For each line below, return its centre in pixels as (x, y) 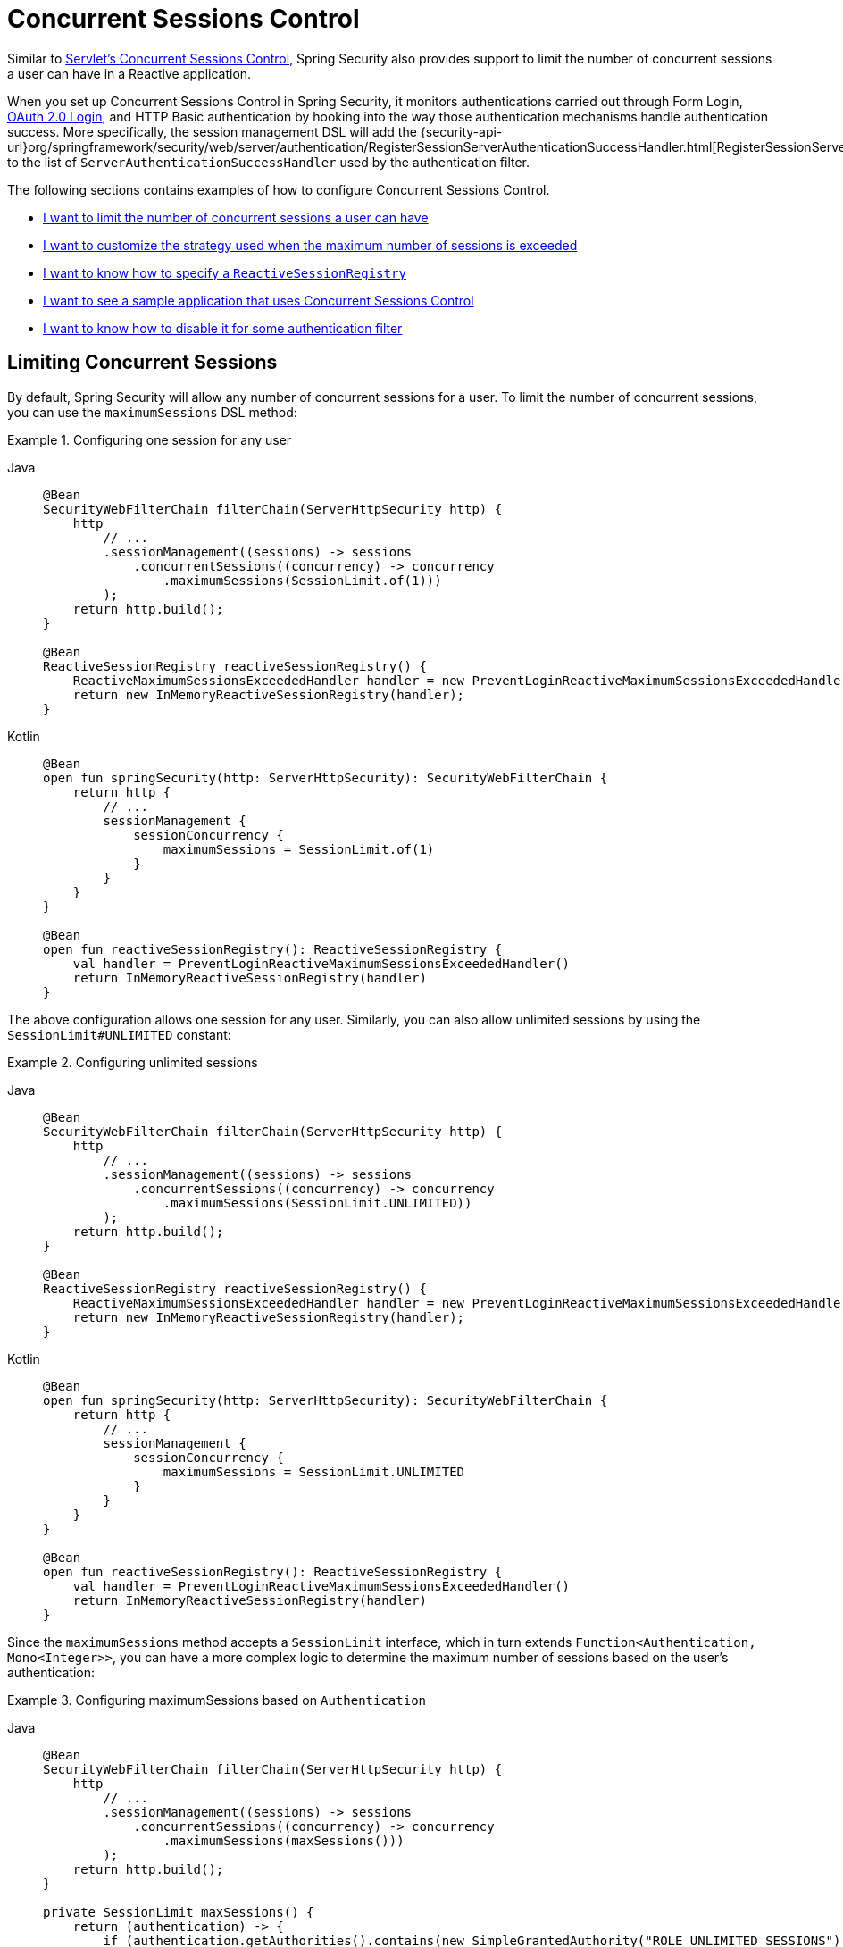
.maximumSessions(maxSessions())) (284, 1840)
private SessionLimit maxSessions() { (179, 1912)
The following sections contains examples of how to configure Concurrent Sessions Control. (279, 189)
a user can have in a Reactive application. (129, 73)
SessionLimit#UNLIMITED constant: (119, 1034)
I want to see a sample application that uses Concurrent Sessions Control (259, 300)
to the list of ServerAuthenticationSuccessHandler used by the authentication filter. (269, 162)
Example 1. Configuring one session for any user (150, 439)
